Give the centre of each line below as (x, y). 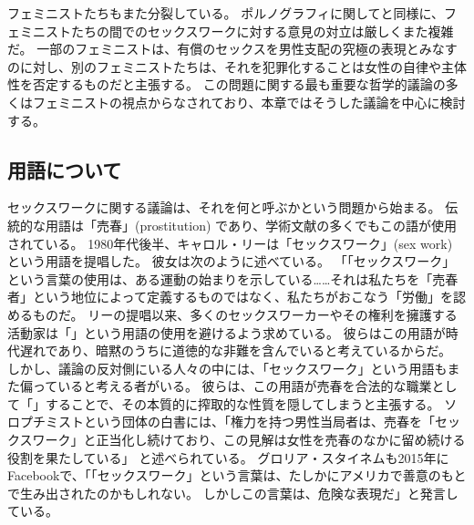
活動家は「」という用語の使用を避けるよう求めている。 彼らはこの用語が (227, 332)
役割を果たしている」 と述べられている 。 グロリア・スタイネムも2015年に (228, 457)
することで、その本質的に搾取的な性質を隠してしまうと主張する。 (242, 403)
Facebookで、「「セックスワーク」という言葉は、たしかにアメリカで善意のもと (237, 475)
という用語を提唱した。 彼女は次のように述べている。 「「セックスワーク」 (232, 261)
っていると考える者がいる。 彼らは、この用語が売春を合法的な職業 (232, 386)
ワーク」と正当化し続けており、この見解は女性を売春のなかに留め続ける (249, 440)
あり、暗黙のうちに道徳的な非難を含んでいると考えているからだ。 (255, 350)
